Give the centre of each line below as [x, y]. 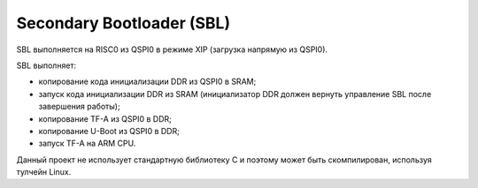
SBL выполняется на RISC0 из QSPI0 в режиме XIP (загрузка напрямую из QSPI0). [172, 49]
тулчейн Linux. [44, 172]
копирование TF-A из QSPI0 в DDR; [105, 118]
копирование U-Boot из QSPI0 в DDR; [109, 131]
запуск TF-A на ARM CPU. [87, 143]
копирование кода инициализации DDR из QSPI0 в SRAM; [147, 82]
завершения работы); [79, 107]
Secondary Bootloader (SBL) [123, 23]
